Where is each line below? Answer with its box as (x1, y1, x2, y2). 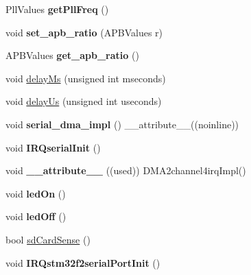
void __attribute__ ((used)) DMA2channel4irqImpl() (5, 163, 246, 178)
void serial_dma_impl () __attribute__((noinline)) (5, 117, 239, 131)
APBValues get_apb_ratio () (5, 48, 139, 62)
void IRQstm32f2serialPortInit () (5, 255, 160, 270)
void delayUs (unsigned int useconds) (5, 94, 162, 108)
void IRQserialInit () (5, 140, 101, 154)
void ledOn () (5, 186, 66, 200)
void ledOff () (5, 209, 67, 224)
